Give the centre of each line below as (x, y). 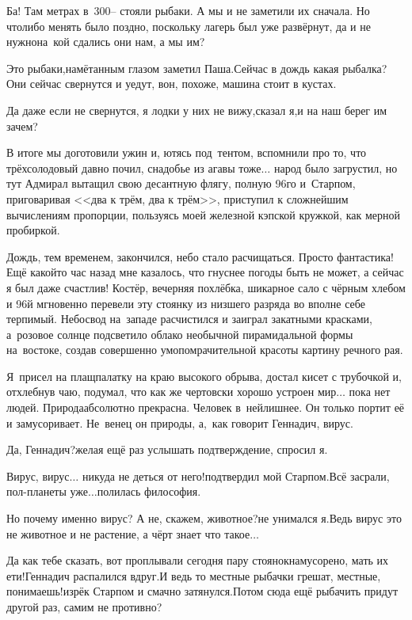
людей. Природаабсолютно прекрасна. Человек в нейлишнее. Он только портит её (206, 407)
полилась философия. (149, 491)
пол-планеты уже (48, 491)
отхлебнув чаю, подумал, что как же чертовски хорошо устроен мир (172, 392)
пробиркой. (33, 230)
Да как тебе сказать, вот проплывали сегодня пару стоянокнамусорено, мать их (198, 560)
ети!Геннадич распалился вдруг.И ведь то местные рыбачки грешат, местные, (194, 575)
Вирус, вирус (38, 475)
